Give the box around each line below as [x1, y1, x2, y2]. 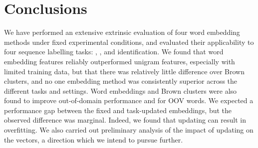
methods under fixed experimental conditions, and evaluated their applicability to [4, 36, 254, 47]
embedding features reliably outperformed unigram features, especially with [4, 56, 235, 66]
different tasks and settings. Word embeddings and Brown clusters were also [4, 85, 237, 96]
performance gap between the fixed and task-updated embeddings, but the [4, 105, 232, 115]
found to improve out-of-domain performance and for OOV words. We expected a [4, 95, 254, 106]
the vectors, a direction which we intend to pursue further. [4, 134, 183, 145]
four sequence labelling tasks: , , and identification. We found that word [4, 46, 224, 57]
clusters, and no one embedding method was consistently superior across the [4, 76, 238, 86]
